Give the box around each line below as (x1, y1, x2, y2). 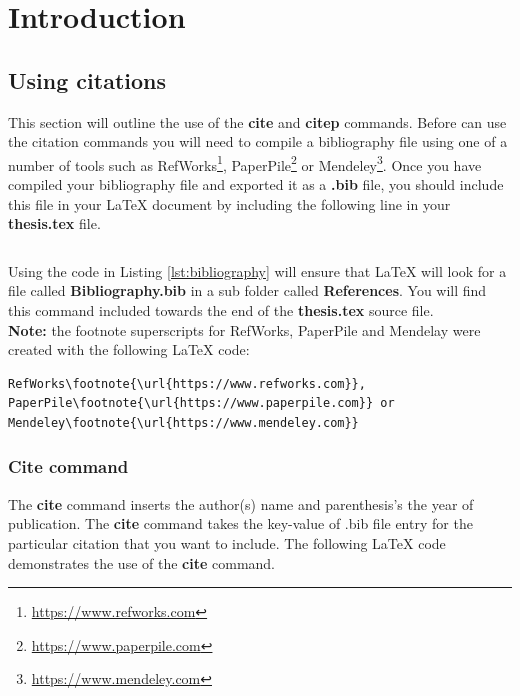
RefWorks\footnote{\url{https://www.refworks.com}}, (8, 376, 366, 391)
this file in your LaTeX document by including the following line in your (8, 193, 451, 214)
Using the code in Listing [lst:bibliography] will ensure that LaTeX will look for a (8, 260, 507, 281)
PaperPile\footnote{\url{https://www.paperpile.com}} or (8, 396, 395, 411)
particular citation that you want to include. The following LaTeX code (8, 532, 446, 553)
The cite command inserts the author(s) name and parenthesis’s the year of (8, 493, 474, 514)
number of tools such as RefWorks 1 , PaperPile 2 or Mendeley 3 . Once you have (8, 151, 482, 175)
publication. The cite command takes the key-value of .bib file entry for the (8, 513, 473, 534)
